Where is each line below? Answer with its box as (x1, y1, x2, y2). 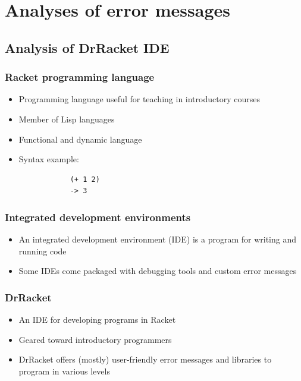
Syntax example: (18, 153, 79, 165)
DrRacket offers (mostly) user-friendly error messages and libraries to (18, 353, 272, 366)
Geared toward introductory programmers (18, 333, 172, 345)
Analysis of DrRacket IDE (5, 38, 170, 56)
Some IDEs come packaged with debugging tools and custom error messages (18, 265, 297, 277)
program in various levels (18, 364, 110, 377)
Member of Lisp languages (18, 112, 115, 125)
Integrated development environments (5, 209, 191, 224)
